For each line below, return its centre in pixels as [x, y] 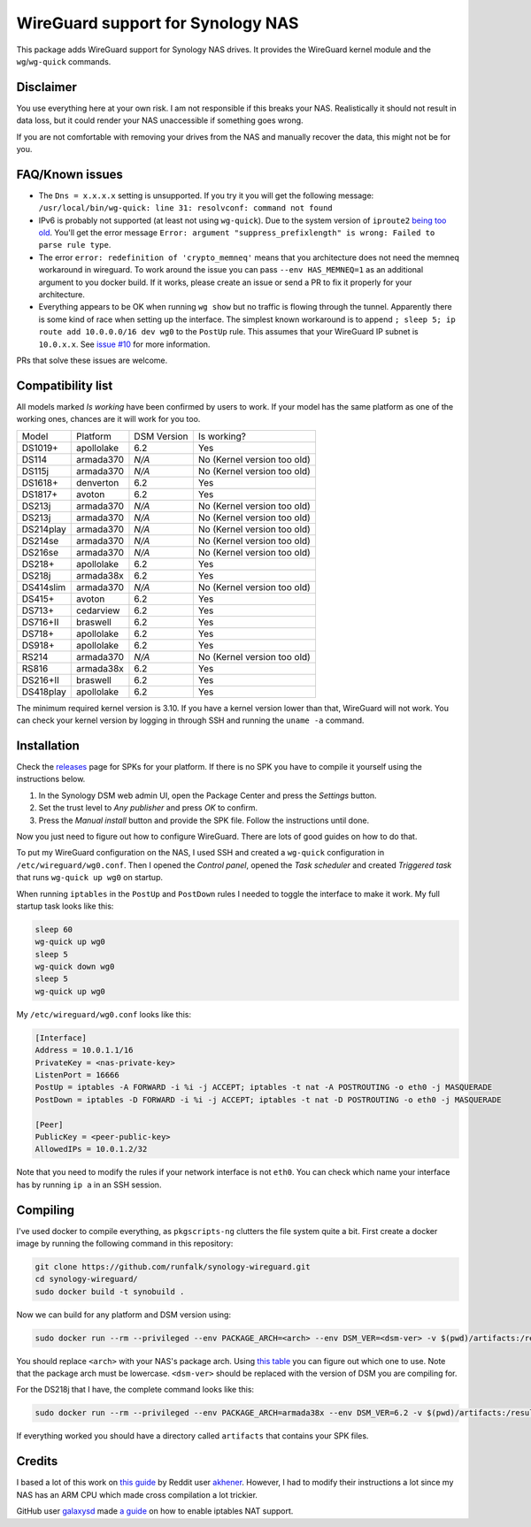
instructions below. [51, 779]
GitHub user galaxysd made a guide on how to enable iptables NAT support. [155, 1511]
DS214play [44, 529]
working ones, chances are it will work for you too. [108, 419]
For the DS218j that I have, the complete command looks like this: [135, 1390]
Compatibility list [65, 385]
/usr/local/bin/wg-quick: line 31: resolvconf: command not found [186, 208]
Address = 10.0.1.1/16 [84, 1050]
